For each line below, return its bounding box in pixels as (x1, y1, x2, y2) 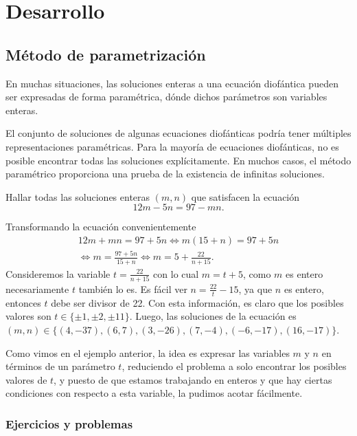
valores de (5, 372, 47, 386)
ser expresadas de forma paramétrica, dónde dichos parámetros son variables (5, 89, 327, 104)
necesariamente (5, 281, 69, 296)
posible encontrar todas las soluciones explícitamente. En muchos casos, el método (5, 153, 352, 167)
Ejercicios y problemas (5, 415, 133, 432)
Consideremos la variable (5, 266, 111, 281)
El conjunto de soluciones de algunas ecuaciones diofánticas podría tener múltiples (5, 126, 352, 140)
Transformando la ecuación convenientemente (5, 219, 196, 234)
